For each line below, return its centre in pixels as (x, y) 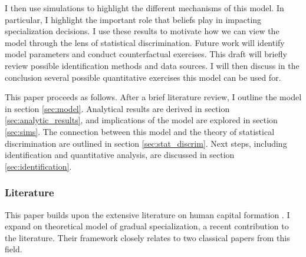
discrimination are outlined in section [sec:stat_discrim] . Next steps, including (146, 143)
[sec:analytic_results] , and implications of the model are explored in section (141, 120)
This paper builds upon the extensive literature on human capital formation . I (147, 214)
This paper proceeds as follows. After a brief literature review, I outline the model (153, 97)
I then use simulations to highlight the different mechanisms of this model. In (144, 8)
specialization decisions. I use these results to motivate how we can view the (142, 31)
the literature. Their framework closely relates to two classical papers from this (147, 237)
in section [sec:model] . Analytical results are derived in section (117, 108)
